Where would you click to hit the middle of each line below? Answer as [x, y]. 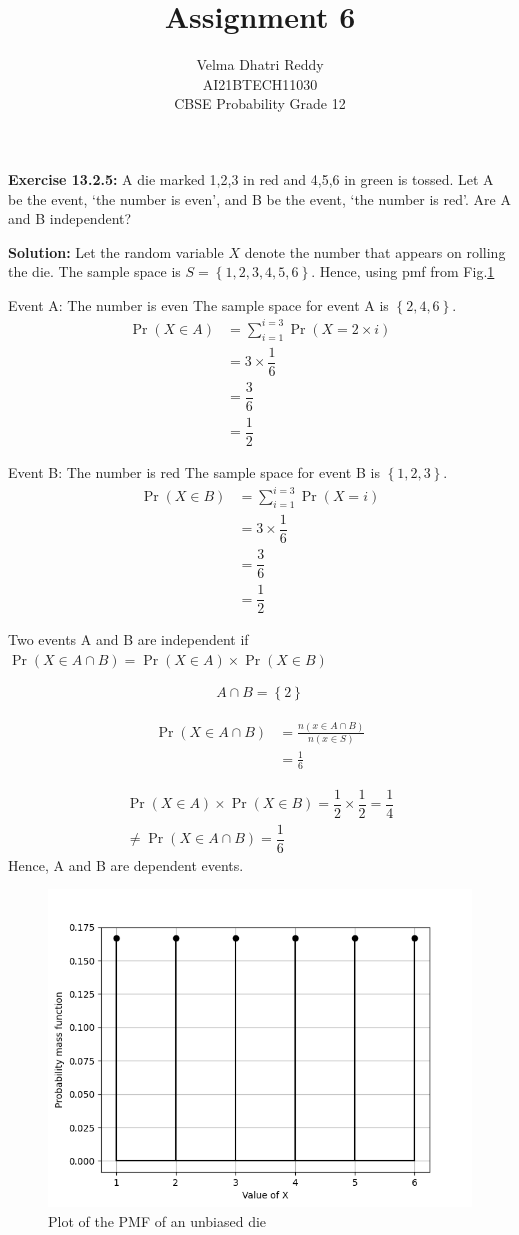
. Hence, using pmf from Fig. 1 [403, 271]
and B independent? [70, 218]
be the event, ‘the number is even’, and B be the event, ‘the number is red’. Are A [259, 198]
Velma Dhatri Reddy [260, 64]
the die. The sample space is [94, 271]
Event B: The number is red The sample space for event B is [194, 472]
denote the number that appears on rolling [375, 251]
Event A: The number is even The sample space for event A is [198, 304]
